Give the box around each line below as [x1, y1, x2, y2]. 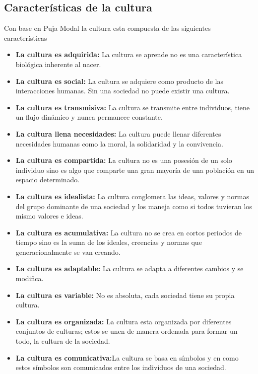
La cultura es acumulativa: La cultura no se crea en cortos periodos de [15, 227, 242, 237]
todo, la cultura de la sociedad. [15, 336, 110, 346]
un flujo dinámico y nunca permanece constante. [15, 112, 163, 122]
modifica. [15, 273, 44, 284]
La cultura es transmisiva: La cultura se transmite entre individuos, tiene [15, 102, 250, 112]
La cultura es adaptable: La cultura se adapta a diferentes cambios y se [15, 263, 244, 274]
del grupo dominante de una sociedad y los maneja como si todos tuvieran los [15, 201, 252, 211]
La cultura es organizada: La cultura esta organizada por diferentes [15, 316, 232, 326]
